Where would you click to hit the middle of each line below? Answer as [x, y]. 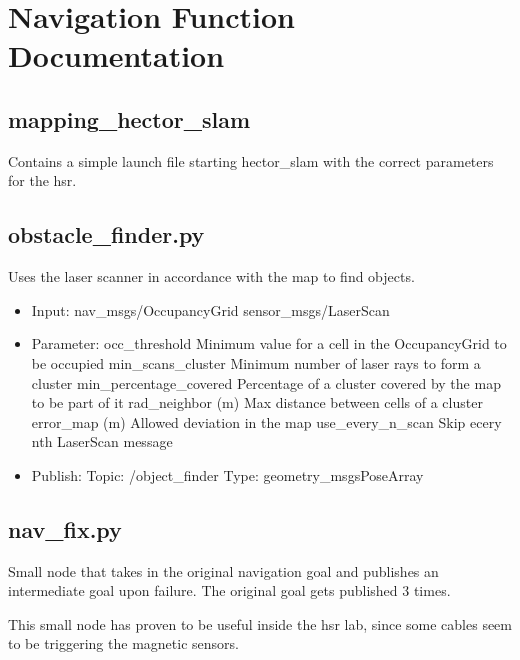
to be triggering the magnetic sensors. [123, 643]
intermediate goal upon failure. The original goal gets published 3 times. [229, 590]
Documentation [116, 55]
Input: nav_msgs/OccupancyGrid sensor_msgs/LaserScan [210, 309]
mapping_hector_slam [129, 118]
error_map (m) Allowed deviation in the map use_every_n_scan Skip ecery [266, 421]
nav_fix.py [65, 528]
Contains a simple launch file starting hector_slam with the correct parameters [251, 160]
